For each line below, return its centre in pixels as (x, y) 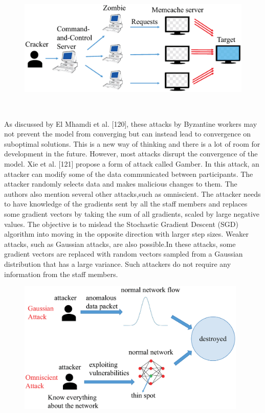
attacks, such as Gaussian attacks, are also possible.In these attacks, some (120, 244)
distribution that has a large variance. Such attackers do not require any (118, 263)
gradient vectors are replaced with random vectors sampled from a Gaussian (124, 254)
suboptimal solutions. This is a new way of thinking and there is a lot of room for (132, 143)
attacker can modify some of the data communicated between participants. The (129, 174)
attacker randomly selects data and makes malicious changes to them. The (121, 184)
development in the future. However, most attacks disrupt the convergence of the (131, 154)
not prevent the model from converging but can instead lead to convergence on (128, 134)
